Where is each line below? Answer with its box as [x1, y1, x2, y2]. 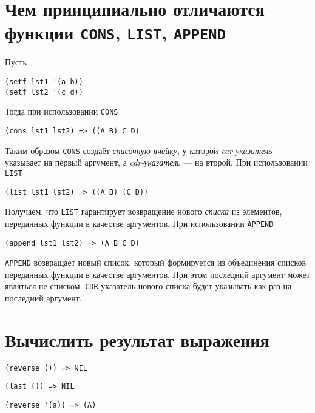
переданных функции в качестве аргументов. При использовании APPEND [5, 217, 274, 229]
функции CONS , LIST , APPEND [5, 20, 226, 45]
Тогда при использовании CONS [5, 105, 118, 118]
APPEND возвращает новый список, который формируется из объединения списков [5, 256, 307, 269]
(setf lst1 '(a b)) [5, 78, 83, 87]
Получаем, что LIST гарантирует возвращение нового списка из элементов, [5, 205, 282, 218]
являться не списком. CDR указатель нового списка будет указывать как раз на [5, 280, 292, 292]
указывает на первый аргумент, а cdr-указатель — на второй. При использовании [5, 156, 308, 169]
